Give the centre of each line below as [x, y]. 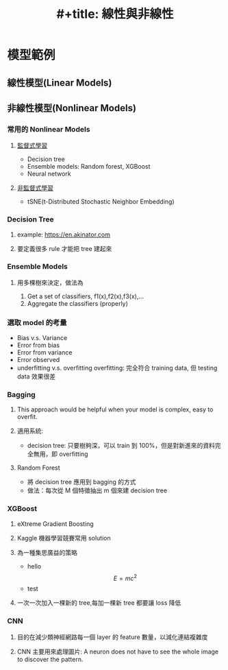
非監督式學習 [35, 188]
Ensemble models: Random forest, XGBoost [89, 167]
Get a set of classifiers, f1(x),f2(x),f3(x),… [86, 296]
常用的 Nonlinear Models [49, 129]
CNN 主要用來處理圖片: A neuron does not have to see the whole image [118, 651]
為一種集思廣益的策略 [47, 552]
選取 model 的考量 [37, 322]
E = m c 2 [125, 577]
